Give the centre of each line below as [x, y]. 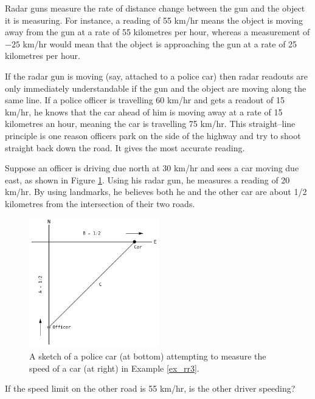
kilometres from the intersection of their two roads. [100, 203]
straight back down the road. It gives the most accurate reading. [125, 147]
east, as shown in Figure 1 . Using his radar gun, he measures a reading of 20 [147, 179]
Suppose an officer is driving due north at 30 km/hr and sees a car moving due [152, 168]
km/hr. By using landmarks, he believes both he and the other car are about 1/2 [156, 192]
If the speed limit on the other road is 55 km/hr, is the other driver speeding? [150, 388]
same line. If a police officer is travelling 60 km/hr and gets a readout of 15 [145, 100]
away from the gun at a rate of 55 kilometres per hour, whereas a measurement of [157, 32]
